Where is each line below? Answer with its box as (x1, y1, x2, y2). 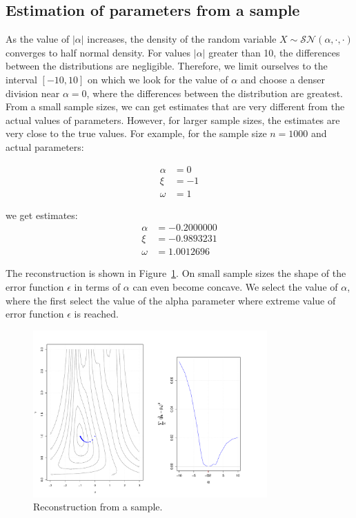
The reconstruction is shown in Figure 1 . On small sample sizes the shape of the (6, 266, 346, 280)
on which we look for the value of (88, 72, 228, 86)
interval (6, 72, 37, 86)
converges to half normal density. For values (6, 45, 191, 59)
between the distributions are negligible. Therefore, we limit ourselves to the (6, 59, 328, 73)
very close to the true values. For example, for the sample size (6, 126, 267, 141)
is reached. (74, 307, 119, 321)
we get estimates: (6, 207, 78, 222)
